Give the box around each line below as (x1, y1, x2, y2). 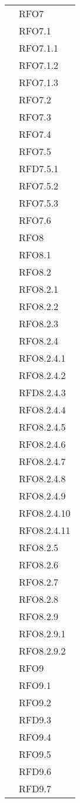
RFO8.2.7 (19, 575, 59, 589)
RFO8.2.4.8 (19, 472, 66, 485)
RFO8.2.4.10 (19, 506, 71, 520)
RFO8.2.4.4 (19, 403, 66, 416)
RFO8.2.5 (19, 540, 59, 554)
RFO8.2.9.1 (19, 627, 66, 640)
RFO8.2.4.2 (19, 368, 66, 382)
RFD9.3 (19, 713, 51, 726)
